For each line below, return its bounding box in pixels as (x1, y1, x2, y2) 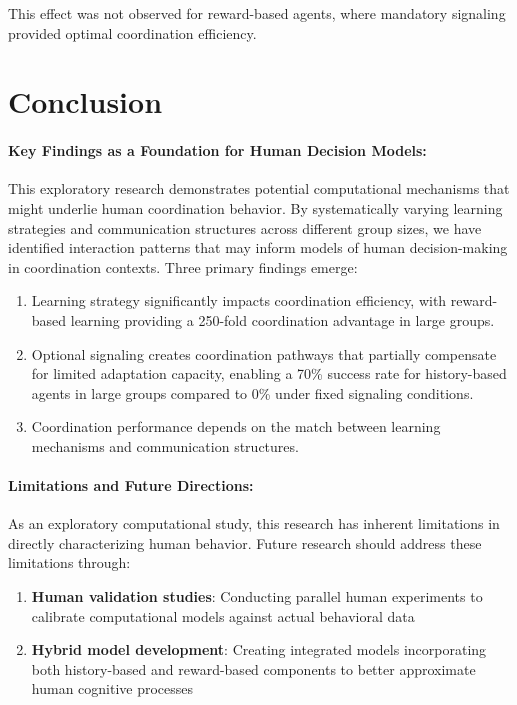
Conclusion (8, 81, 163, 122)
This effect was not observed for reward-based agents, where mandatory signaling (8, 3, 506, 23)
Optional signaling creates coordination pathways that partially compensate (31, 343, 497, 364)
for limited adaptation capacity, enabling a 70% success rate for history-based (31, 363, 507, 384)
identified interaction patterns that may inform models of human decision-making (8, 237, 508, 258)
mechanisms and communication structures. (31, 435, 299, 456)
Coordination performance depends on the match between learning (31, 416, 441, 437)
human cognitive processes (31, 678, 194, 699)
